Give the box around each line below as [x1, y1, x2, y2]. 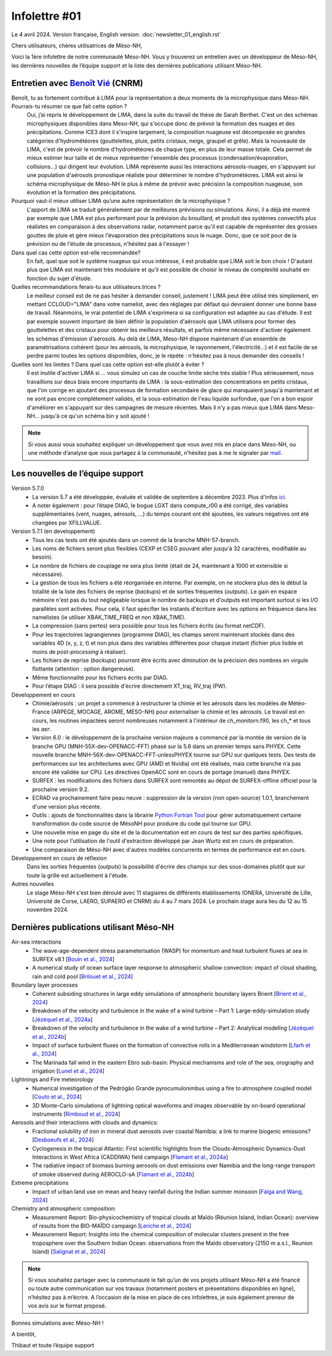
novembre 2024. [26, 906, 69, 913]
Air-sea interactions [11, 938, 61, 946]
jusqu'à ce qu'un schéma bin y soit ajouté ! [41, 412, 150, 420]
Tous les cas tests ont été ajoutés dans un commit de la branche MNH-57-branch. [32, 536, 240, 543]
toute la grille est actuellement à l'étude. [26, 872, 128, 879]
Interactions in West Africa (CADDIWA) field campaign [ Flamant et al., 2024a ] [32, 1153, 229, 1161]
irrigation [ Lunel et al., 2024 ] [32, 1067, 105, 1075]
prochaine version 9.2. [32, 786, 89, 793]
